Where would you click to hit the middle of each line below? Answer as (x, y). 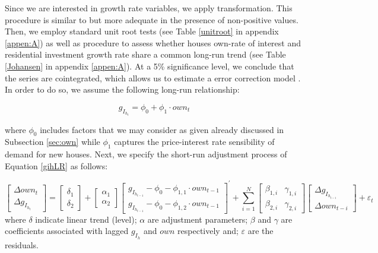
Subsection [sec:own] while (53, 142)
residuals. (22, 244)
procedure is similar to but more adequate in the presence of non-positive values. (152, 19)
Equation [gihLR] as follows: (56, 165)
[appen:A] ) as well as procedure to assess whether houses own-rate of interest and (153, 42)
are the (261, 231)
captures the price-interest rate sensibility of (194, 142)
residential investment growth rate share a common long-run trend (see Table (145, 54)
